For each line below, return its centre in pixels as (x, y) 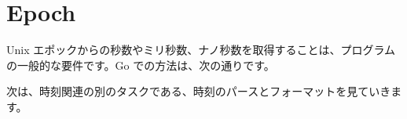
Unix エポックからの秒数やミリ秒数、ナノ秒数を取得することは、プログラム (201, 50)
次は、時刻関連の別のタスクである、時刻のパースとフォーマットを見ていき (199, 91)
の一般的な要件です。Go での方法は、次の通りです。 (141, 65)
